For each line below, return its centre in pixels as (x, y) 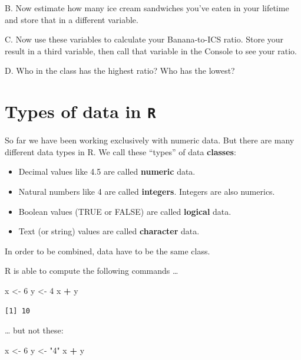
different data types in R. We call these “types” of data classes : (120, 151)
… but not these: (34, 330)
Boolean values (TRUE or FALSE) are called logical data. (125, 211)
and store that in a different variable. (72, 19)
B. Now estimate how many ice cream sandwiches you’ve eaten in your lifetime (147, 8)
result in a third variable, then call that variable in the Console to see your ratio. (151, 50)
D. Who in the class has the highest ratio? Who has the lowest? (120, 71)
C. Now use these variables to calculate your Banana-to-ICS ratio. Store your (144, 39)
